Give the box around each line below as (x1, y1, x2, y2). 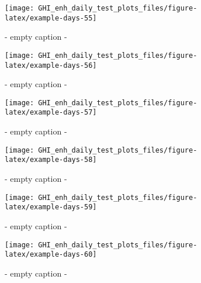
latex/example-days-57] (5, 108, 97, 117)
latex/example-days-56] (5, 61, 97, 70)
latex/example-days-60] (5, 250, 97, 259)
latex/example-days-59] (5, 203, 97, 212)
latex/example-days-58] (5, 156, 97, 164)
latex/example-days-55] (5, 13, 97, 22)
